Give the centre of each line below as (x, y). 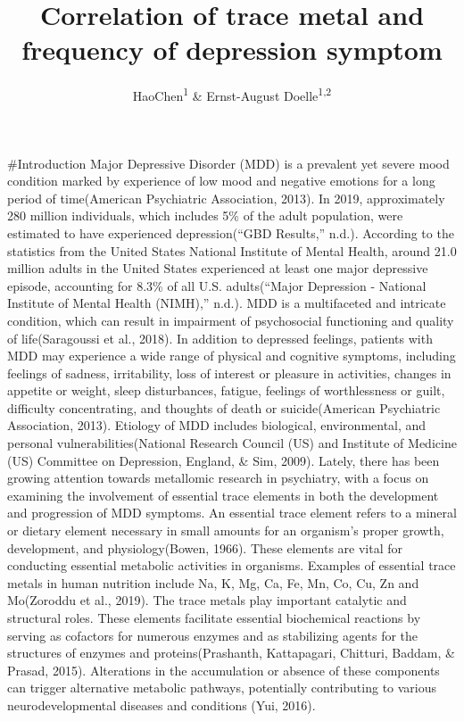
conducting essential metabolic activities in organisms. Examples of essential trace (232, 565)
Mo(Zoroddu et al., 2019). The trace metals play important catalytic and (207, 600)
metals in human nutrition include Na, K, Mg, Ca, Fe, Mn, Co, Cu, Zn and (213, 582)
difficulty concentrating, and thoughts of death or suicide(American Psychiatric (224, 407)
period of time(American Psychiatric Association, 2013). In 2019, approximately (226, 198)
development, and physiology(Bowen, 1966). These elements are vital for (205, 547)
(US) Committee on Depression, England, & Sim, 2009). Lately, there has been (224, 460)
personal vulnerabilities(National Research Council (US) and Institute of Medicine (232, 443)
